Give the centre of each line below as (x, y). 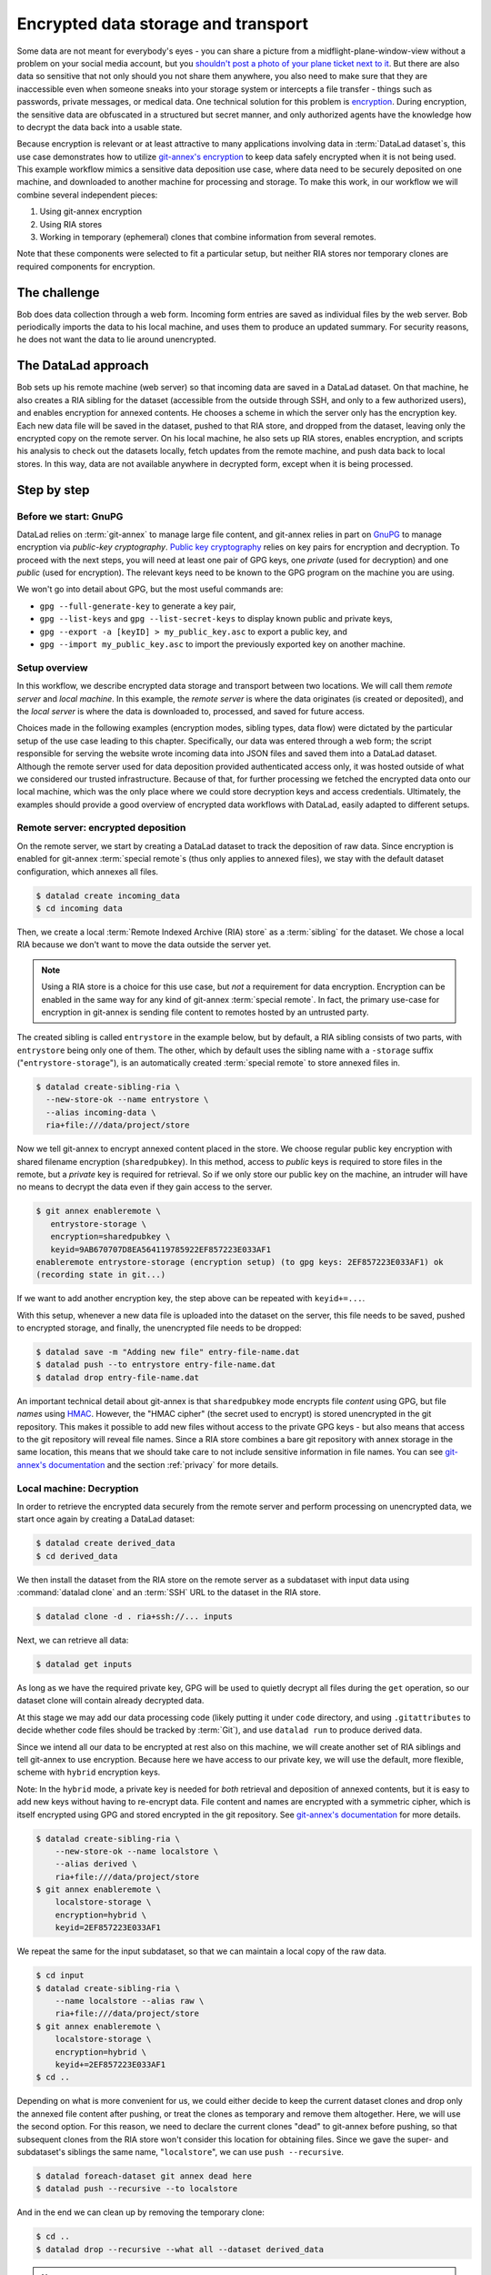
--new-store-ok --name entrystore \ (127, 1100)
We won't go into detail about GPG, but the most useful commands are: (150, 589)
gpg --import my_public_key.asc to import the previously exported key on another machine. (223, 644)
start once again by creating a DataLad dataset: (106, 1519)
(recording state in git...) (101, 1275)
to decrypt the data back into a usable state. (100, 126)
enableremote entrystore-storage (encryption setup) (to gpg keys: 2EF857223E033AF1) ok (240, 1262)
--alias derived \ (96, 1864)
